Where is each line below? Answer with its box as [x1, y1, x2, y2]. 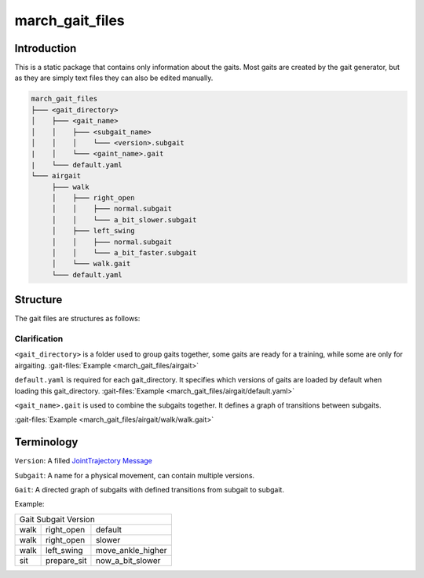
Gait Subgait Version [19, 514, 96, 525]
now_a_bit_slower [95, 554, 161, 565]
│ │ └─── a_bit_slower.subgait [51, 215, 197, 224]
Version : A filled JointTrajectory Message [14, 456, 153, 466]
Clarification [14, 333, 64, 344]
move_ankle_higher [95, 544, 167, 555]
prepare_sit [45, 554, 87, 565]
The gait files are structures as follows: [14, 314, 141, 324]
